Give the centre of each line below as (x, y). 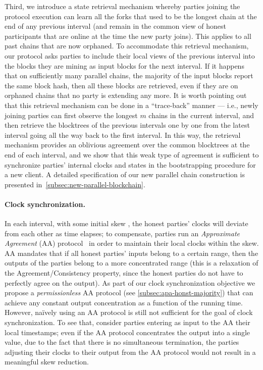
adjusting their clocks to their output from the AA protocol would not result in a (130, 352)
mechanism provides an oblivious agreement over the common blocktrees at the (127, 145)
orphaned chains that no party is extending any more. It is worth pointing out (126, 95)
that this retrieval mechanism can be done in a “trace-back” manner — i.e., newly (131, 105)
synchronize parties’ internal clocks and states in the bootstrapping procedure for (130, 164)
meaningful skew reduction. (47, 362)
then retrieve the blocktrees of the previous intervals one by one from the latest (127, 125)
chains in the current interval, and (201, 115)
